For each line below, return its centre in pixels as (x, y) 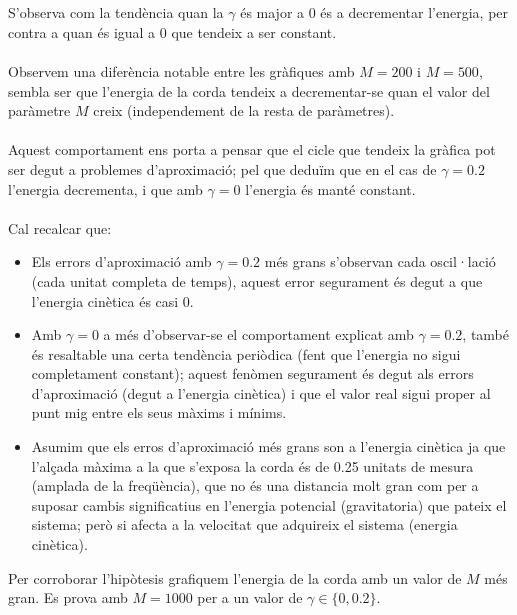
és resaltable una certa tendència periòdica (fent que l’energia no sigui (246, 353)
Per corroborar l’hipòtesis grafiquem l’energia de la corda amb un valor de (235, 577)
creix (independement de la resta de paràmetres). (244, 110)
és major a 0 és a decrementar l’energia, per (374, 12)
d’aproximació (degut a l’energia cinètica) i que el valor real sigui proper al (261, 392)
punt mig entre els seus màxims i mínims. (159, 412)
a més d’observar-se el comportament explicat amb (258, 334)
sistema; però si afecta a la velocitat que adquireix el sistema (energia (244, 524)
